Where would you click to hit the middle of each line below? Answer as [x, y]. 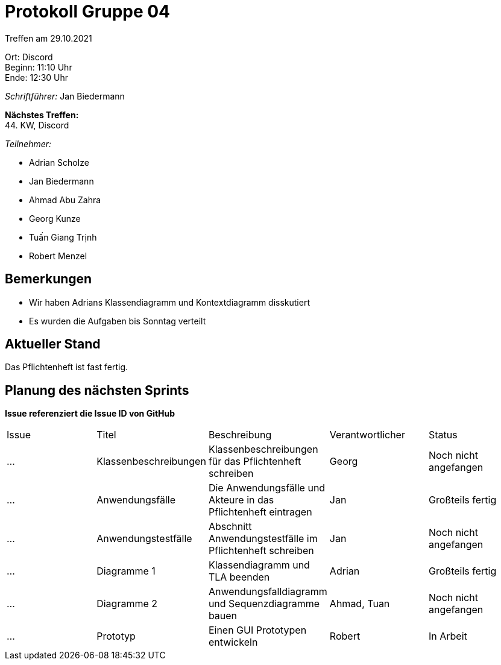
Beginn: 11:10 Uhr [39, 67]
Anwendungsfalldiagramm [268, 592]
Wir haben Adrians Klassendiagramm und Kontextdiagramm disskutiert [169, 302]
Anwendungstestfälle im [263, 539]
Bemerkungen [49, 279]
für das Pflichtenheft [255, 462]
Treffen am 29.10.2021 [49, 38]
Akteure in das [241, 500]
